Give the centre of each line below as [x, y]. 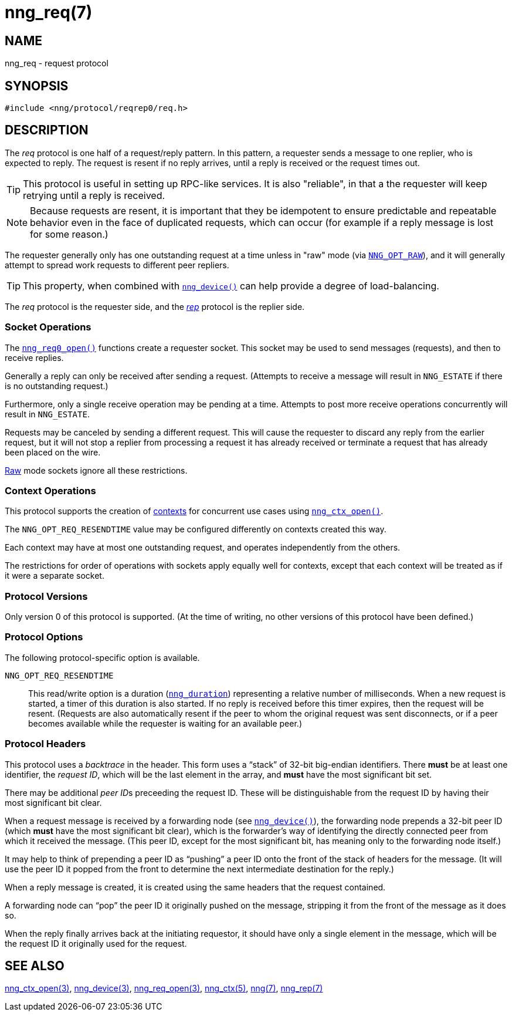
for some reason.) [69, 234]
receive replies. [34, 357]
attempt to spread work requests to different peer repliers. [117, 265]
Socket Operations [48, 327]
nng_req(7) [49, 12]
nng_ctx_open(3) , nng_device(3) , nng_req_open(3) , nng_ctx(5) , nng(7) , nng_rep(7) [164, 988]
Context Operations [50, 490]
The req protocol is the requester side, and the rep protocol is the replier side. [155, 306]
